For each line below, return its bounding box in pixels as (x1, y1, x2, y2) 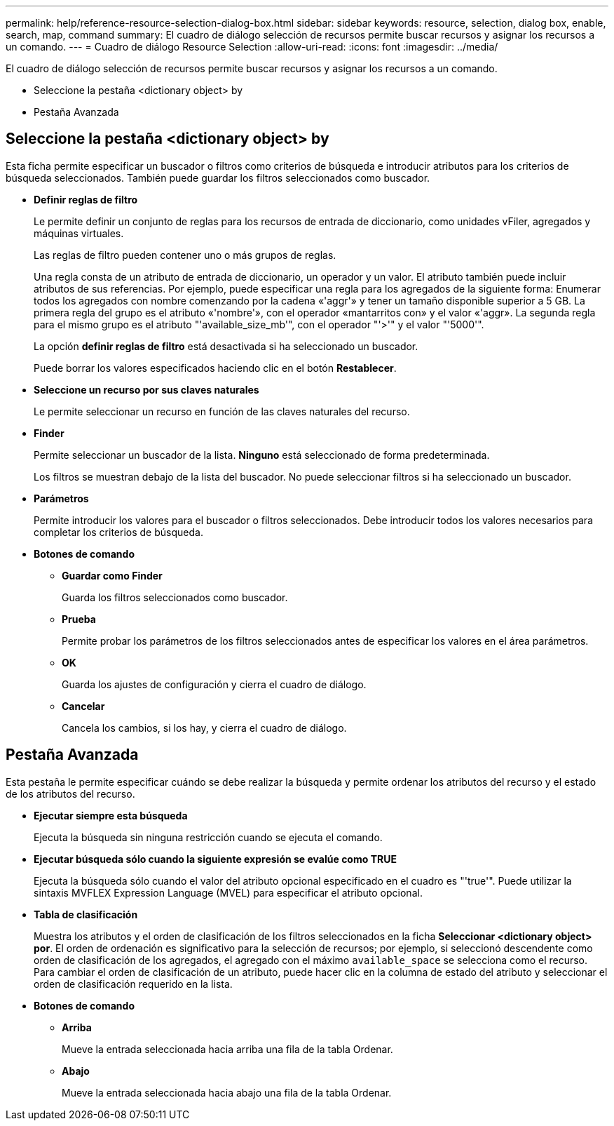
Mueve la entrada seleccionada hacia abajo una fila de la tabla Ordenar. (62, 1086, 392, 1099)
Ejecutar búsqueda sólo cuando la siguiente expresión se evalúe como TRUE (34, 852, 397, 865)
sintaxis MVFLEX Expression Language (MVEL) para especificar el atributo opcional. (34, 886, 423, 899)
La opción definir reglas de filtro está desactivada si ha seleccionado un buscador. (34, 340, 418, 352)
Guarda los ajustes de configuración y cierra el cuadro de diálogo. (62, 678, 367, 690)
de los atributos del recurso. (6, 787, 135, 800)
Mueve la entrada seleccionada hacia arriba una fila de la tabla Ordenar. (62, 1043, 393, 1055)
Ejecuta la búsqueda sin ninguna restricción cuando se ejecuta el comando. (34, 831, 383, 843)
